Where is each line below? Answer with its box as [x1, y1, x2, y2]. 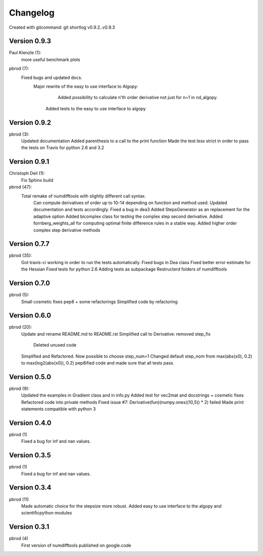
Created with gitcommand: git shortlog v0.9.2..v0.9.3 [9, 24, 115, 30]
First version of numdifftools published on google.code [21, 542, 131, 548]
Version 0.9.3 [9, 37, 51, 45]
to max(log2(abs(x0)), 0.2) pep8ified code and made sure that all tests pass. [21, 360, 175, 365]
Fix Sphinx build [21, 177, 54, 183]
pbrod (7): [9, 66, 29, 72]
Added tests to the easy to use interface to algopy [45, 105, 146, 112]
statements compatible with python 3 [21, 406, 96, 412]
